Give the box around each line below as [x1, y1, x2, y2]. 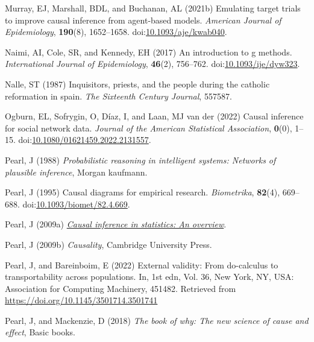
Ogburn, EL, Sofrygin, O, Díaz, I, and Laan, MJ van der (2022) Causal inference [5, 110, 304, 122]
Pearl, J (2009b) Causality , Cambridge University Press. [5, 238, 212, 250]
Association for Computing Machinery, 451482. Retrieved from [5, 282, 236, 294]
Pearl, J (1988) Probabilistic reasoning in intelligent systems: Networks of [5, 153, 276, 166]
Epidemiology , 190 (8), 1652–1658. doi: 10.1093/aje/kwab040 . [5, 25, 227, 38]
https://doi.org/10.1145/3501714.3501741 [5, 294, 158, 306]
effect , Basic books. [5, 326, 75, 338]
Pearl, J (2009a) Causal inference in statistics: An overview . [5, 218, 227, 230]
